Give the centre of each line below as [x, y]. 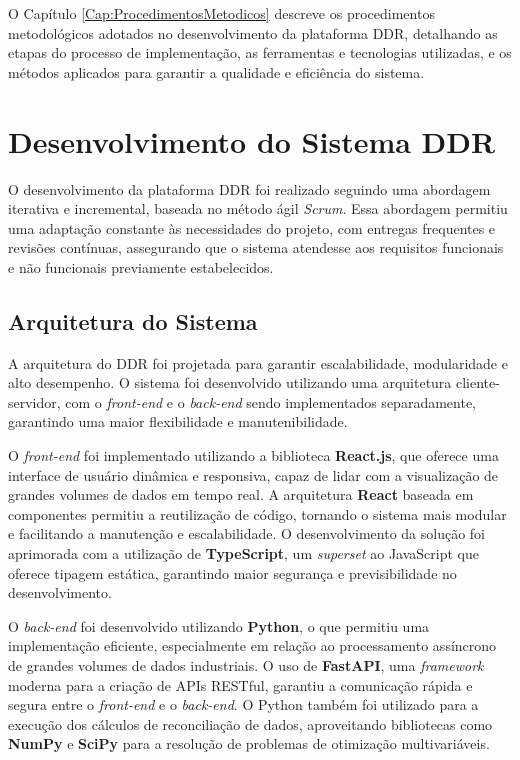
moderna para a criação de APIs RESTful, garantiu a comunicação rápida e [240, 684]
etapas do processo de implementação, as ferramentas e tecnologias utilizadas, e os [260, 52]
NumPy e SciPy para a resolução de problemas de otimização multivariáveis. [249, 743]
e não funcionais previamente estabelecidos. [141, 266]
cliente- [478, 382]
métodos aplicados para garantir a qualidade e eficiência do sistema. [216, 71]
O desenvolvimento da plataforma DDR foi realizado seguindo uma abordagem [249, 188]
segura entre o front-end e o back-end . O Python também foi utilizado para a [243, 704]
